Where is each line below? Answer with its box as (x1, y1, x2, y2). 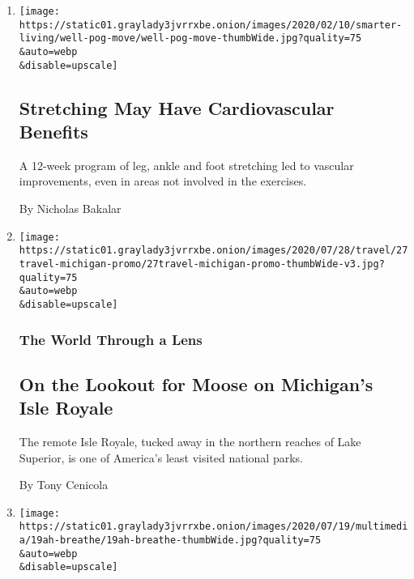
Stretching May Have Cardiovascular (19, 95, 335, 120)
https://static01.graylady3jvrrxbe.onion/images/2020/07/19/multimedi (19, 521, 408, 533)
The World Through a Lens (19, 329, 203, 349)
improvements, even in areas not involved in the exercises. (19, 172, 307, 189)
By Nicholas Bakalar (19, 200, 122, 217)
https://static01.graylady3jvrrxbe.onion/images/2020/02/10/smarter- (19, 19, 403, 31)
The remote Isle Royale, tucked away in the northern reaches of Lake (19, 433, 361, 450)
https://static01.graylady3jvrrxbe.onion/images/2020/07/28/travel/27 (19, 245, 408, 257)
